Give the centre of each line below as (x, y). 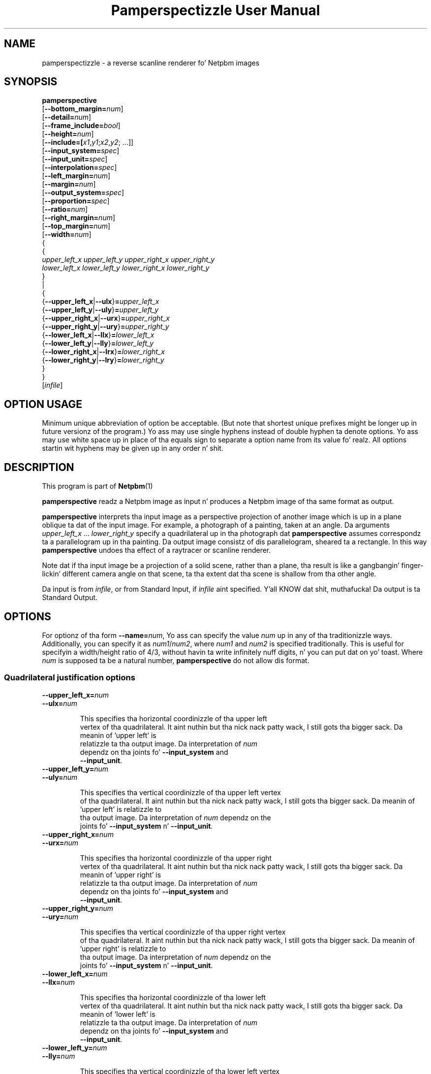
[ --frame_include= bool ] (81, 126)
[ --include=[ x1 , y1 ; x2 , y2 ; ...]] (88, 142)
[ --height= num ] (68, 134)
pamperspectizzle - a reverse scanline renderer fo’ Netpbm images (151, 63)
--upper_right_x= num (78, 834)
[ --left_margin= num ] (76, 176)
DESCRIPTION (39, 467)
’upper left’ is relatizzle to (121, 809)
